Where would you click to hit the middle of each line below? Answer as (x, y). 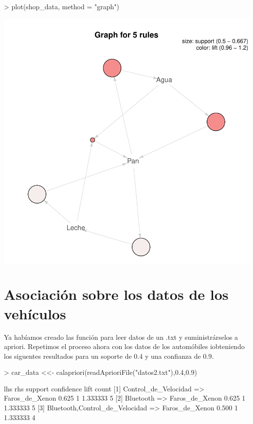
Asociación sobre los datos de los (116, 294)
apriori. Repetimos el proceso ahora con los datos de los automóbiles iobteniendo (124, 346)
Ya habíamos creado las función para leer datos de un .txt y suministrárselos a (121, 337)
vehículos (35, 313)
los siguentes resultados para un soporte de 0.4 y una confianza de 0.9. (109, 356)
